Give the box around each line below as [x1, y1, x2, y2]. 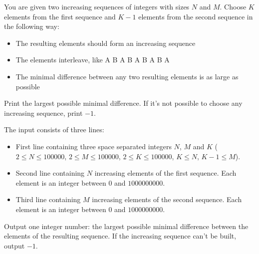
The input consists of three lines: [4, 124, 104, 135]
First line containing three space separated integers [15, 141, 172, 151]
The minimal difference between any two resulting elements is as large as [15, 71, 239, 81]
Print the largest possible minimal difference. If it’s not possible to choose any [4, 98, 243, 108]
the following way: [4, 21, 59, 31]
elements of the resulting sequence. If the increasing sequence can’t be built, [4, 231, 237, 241]
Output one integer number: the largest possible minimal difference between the [4, 221, 249, 231]
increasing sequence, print [4, 107, 83, 118]
